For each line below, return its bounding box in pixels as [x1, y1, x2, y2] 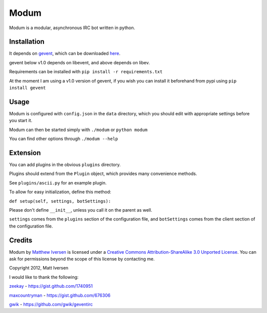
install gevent [9, 85, 46, 91]
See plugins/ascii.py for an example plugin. [9, 179, 107, 185]
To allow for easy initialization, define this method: [9, 189, 111, 195]
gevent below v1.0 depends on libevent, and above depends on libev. [9, 59, 150, 65]
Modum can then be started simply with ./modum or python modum [9, 127, 148, 133]
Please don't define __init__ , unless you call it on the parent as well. [9, 207, 153, 213]
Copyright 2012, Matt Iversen [9, 265, 69, 271]
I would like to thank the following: [9, 274, 79, 280]
